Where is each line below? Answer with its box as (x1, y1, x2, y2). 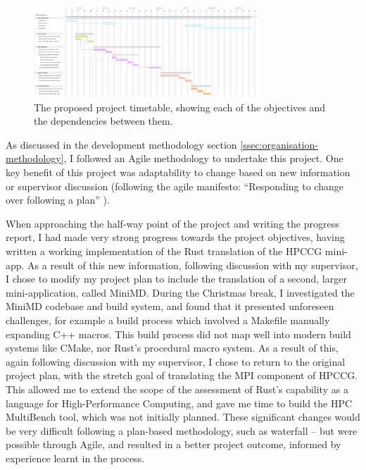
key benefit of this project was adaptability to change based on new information (6, 165, 351, 180)
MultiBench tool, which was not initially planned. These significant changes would (6, 409, 360, 424)
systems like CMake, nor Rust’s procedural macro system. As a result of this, (6, 340, 339, 355)
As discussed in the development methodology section (6, 137, 237, 151)
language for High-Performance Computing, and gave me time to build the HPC (6, 395, 353, 410)
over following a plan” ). (6, 192, 110, 207)
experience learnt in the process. (6, 450, 145, 465)
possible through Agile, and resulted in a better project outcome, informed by (6, 437, 341, 452)
